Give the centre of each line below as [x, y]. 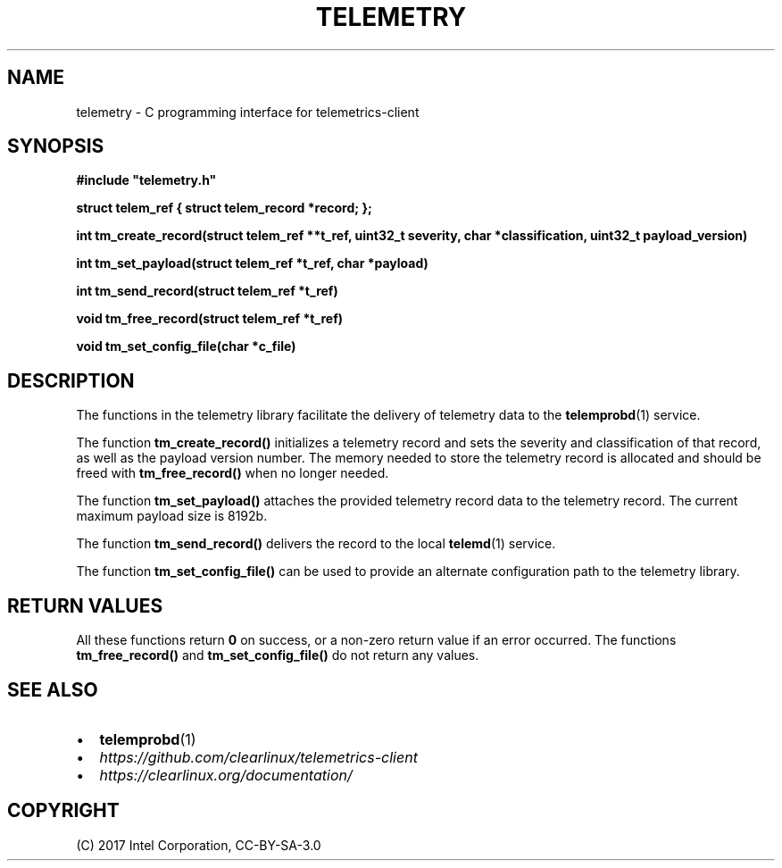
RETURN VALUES [85, 605]
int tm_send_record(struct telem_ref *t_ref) [207, 291]
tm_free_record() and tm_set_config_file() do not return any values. [278, 655]
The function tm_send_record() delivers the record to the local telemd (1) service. [316, 544]
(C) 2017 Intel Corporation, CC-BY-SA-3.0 [199, 845]
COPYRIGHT [63, 811]
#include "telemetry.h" [146, 180]
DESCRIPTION [71, 380]
